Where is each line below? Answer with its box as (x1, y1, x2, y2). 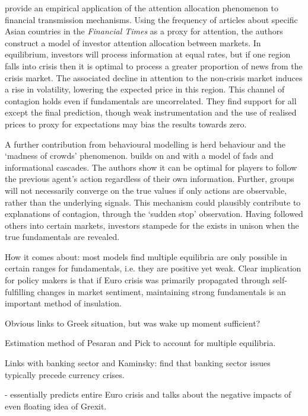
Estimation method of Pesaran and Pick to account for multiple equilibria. (5, 337, 276, 349)
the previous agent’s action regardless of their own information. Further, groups (5, 172, 294, 185)
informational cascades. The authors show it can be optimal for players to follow (5, 161, 297, 173)
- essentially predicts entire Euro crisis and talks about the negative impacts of (5, 388, 291, 401)
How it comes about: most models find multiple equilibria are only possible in (5, 250, 287, 263)
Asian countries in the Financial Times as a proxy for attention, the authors (5, 25, 283, 37)
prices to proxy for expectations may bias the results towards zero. (5, 117, 247, 130)
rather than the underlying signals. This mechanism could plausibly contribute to (5, 196, 301, 208)
